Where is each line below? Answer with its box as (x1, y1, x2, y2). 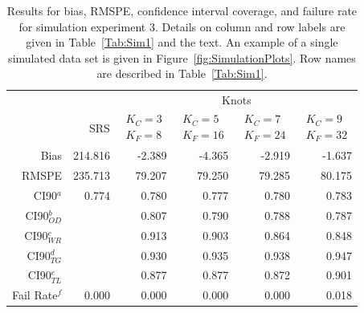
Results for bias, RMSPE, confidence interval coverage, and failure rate (6, 2, 358, 18)
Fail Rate (12, 287, 58, 303)
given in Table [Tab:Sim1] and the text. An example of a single (26, 34, 338, 51)
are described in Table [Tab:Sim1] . (96, 65, 268, 82)
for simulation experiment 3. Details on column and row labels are (18, 18, 346, 35)
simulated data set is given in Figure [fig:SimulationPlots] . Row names (8, 49, 356, 66)
